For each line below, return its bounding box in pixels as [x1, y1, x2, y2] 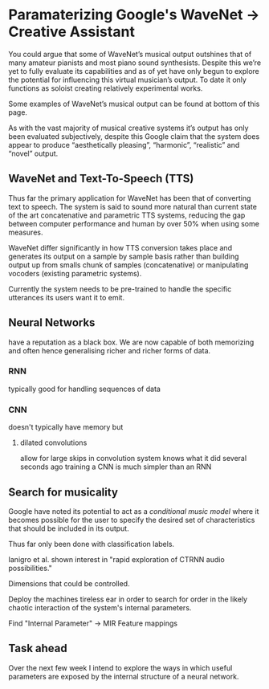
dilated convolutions [19, 438, 88, 447]
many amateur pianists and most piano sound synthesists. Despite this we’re [8, 58, 262, 67]
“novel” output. [8, 149, 59, 158]
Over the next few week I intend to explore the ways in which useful [8, 662, 233, 672]
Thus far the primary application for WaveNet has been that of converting [8, 193, 251, 202]
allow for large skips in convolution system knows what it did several [19, 454, 247, 463]
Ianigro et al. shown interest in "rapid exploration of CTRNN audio [8, 554, 225, 564]
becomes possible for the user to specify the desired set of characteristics [8, 515, 255, 524]
